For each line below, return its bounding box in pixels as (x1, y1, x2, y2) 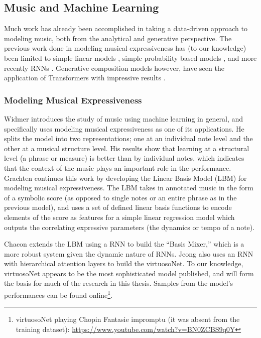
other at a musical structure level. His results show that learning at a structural (4, 143, 249, 153)
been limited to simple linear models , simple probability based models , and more (4, 52, 257, 63)
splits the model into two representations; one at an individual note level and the (4, 133, 253, 144)
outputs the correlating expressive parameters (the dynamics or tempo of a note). (4, 221, 255, 232)
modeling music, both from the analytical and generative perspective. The (4, 33, 232, 43)
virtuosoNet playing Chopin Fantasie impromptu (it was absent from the (16, 314, 240, 324)
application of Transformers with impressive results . (4, 72, 166, 83)
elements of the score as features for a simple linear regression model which (4, 211, 235, 222)
